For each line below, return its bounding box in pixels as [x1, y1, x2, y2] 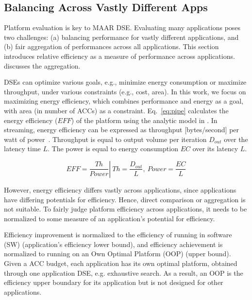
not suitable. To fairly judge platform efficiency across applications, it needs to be [4, 204, 247, 214]
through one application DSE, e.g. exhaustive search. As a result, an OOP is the [4, 267, 243, 278]
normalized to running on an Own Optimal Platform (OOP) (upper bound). [4, 248, 231, 259]
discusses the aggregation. [4, 60, 81, 71]
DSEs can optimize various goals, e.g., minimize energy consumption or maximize [4, 77, 247, 87]
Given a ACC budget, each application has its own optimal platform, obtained [4, 258, 237, 268]
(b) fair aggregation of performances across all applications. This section [4, 41, 219, 52]
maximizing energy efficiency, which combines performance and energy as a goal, [4, 96, 243, 106]
